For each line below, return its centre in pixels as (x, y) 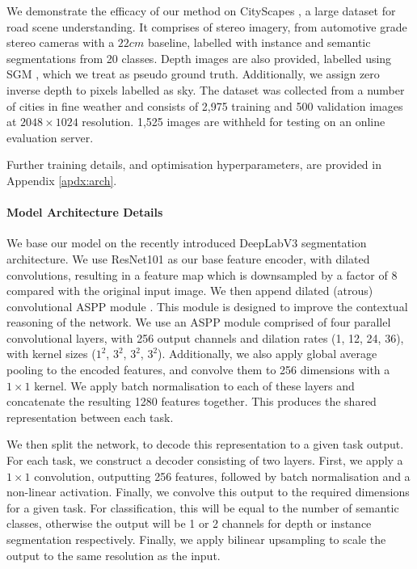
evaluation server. (50, 137)
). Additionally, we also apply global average (267, 354)
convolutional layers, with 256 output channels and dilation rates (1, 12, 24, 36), (205, 337)
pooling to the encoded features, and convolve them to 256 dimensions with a (198, 370)
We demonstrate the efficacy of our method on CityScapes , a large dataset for (201, 11)
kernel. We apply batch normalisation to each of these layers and (194, 385)
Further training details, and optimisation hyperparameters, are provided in (194, 164)
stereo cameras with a (61, 42)
